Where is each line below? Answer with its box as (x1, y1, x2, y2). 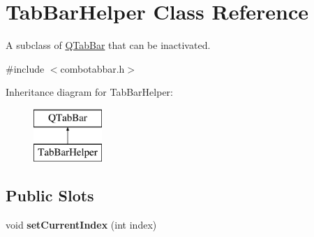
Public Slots (6, 185, 94, 206)
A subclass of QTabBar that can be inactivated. (6, 38, 211, 52)
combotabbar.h (60, 61, 125, 76)
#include (6, 61, 45, 76)
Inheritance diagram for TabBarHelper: (6, 85, 173, 99)
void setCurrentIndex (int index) (6, 217, 157, 232)
